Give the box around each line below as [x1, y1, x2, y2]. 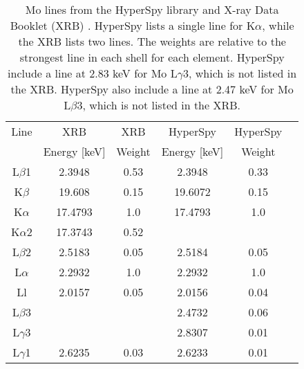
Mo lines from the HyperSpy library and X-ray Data [25, 1, 279, 17]
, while [262, 17, 294, 33]
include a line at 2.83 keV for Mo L [8, 65, 178, 81]
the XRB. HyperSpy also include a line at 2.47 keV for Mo [10, 81, 294, 97]
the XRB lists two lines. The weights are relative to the [18, 33, 286, 49]
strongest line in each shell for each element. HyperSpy [19, 49, 285, 65]
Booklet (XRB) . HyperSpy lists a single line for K [10, 17, 256, 33]
